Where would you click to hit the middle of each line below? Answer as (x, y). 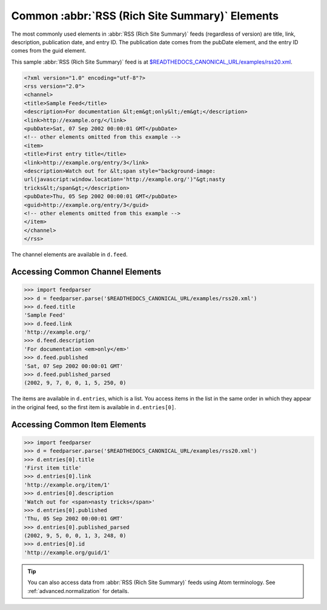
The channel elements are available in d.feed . (70, 255)
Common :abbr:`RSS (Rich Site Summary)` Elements (145, 16)
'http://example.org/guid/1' (67, 553)
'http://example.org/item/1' (67, 485)
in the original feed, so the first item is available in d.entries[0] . (94, 407)
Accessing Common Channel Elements (86, 271)
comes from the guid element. (49, 51)
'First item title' (53, 468)
